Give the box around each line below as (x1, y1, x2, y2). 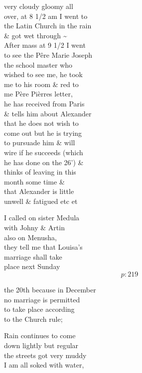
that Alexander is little (4, 186, 74, 196)
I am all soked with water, (4, 360, 84, 370)
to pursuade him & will (4, 137, 75, 148)
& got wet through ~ (4, 30, 67, 40)
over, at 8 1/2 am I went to (4, 10, 88, 21)
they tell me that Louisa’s (4, 242, 83, 252)
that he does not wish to (4, 118, 79, 128)
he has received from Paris (4, 98, 85, 108)
